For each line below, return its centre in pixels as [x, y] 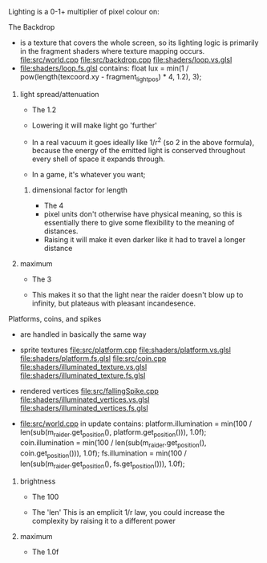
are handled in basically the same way [83, 334]
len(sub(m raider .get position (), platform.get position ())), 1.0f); [113, 433]
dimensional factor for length [80, 190]
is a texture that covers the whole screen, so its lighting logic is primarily [139, 43]
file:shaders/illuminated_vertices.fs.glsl [84, 408]
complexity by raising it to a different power [104, 520]
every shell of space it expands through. [99, 159]
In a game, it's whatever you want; [89, 175]
